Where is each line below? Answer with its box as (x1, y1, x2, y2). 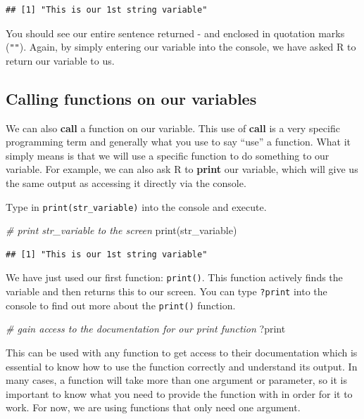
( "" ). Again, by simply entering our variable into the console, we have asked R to (6, 39, 356, 54)
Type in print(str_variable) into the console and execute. (6, 199, 267, 214)
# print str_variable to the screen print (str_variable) (6, 223, 237, 238)
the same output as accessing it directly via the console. (6, 176, 246, 191)
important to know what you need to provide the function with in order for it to (6, 386, 353, 401)
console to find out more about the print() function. (6, 297, 236, 312)
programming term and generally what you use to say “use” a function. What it (6, 134, 351, 149)
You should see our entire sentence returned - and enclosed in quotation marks (6, 25, 345, 40)
